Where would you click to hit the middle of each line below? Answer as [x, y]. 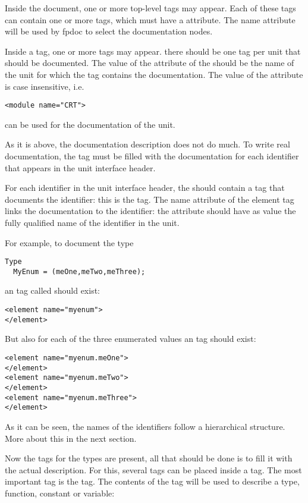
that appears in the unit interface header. [80, 167]
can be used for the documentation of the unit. [90, 124]
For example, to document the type [69, 242]
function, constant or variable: [60, 493]
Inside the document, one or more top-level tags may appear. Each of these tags [150, 8]
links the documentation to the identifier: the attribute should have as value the [150, 211]
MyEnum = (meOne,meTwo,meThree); [79, 271]
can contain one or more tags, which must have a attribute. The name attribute [150, 19]
